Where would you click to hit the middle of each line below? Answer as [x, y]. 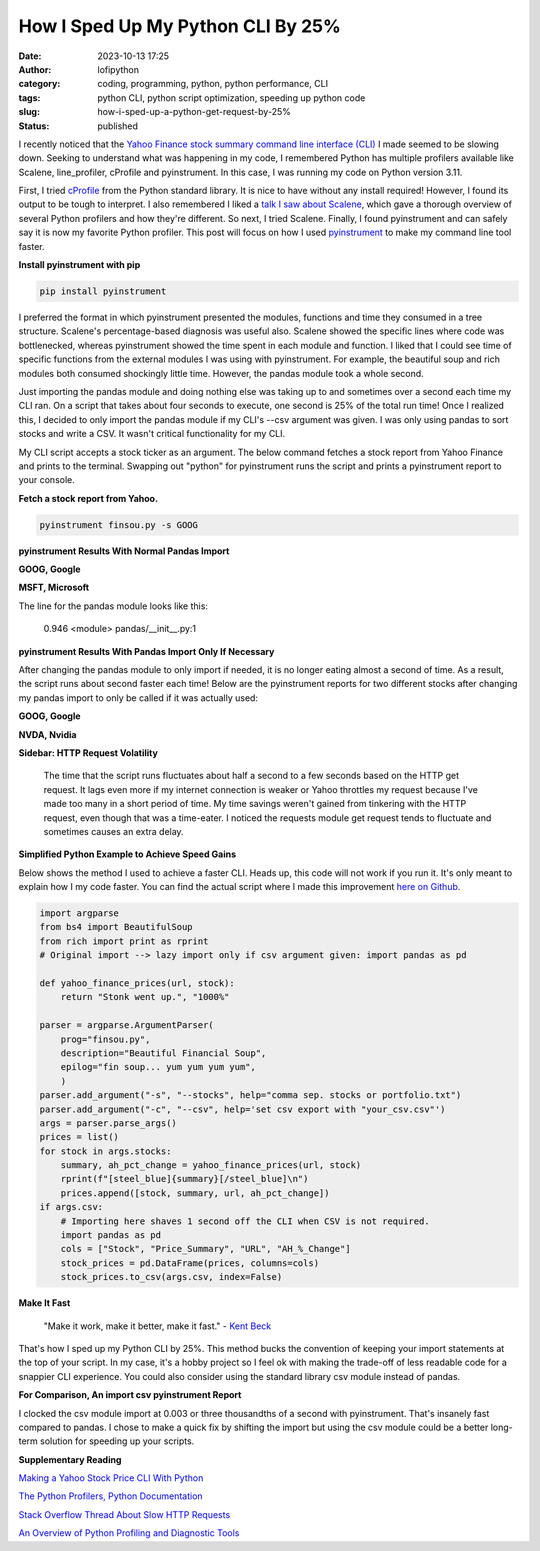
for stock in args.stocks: [105, 1151]
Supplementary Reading [70, 1459]
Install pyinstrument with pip [79, 265]
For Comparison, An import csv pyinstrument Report [130, 1395]
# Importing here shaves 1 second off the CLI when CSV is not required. [245, 1221]
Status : [34, 126]
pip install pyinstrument [103, 291]
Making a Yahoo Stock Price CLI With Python [111, 1478]
